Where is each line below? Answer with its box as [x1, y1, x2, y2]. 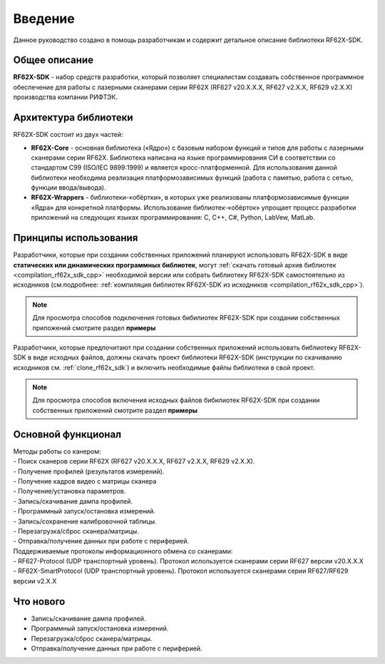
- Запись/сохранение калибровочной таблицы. [13, 517, 157, 526]
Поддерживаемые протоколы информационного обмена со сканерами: [13, 546, 233, 556]
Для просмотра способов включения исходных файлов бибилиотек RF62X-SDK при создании [32, 396, 320, 404]
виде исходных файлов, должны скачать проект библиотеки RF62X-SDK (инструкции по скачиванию [33, 353, 342, 362]
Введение [13, 11, 75, 26]
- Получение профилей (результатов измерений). [13, 467, 165, 476]
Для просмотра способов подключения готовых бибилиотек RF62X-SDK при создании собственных [32, 314, 340, 322]
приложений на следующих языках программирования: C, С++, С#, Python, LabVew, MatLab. [31, 213, 315, 222]
